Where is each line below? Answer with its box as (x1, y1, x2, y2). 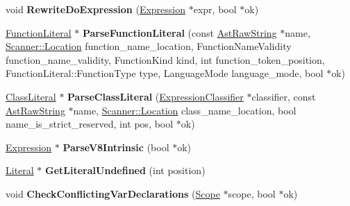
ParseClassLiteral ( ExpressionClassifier (67, 89, 244, 103)
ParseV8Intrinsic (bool (62, 139, 169, 154)
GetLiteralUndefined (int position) (45, 163, 206, 178)
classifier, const (251, 89, 316, 103)
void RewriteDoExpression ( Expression (6, 2, 186, 16)
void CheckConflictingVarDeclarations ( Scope (6, 186, 220, 200)
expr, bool (193, 2, 237, 16)
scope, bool (228, 186, 276, 200)
